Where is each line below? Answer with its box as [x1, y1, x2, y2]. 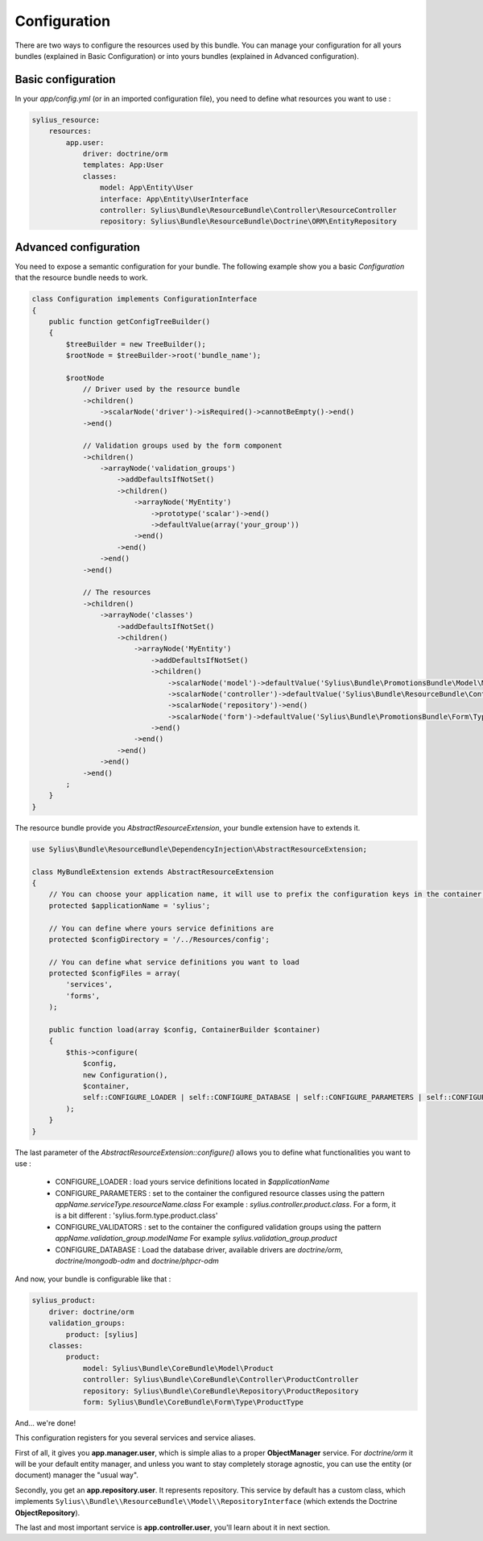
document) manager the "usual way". [14, 1470, 138, 1480]
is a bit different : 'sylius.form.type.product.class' [55, 1210, 218, 1221]
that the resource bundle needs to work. [14, 273, 148, 282]
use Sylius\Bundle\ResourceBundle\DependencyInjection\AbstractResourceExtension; [31, 844, 368, 854]
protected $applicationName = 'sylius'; [48, 901, 211, 910]
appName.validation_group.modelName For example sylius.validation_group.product [55, 1234, 337, 1243]
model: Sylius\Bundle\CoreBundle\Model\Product [82, 1364, 275, 1372]
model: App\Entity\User [99, 183, 193, 193]
